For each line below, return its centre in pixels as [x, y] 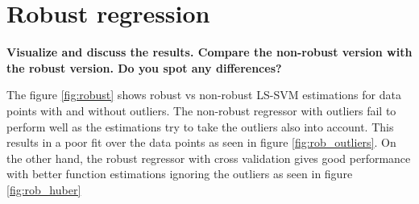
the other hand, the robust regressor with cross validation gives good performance [209, 158]
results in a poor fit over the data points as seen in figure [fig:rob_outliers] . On [201, 142]
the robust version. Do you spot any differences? [144, 67]
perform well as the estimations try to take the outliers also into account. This [200, 126]
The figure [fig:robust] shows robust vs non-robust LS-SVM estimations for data [204, 95]
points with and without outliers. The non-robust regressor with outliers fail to [201, 110]
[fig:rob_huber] [44, 189]
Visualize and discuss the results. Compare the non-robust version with [209, 52]
